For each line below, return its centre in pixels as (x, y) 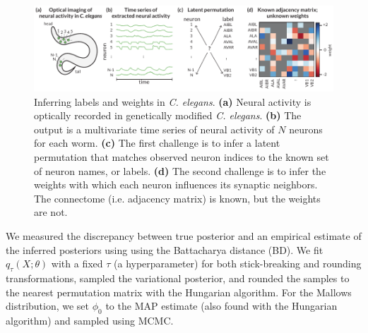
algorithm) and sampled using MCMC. (90, 320)
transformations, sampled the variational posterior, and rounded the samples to (178, 278)
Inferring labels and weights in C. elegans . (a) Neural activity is (173, 101)
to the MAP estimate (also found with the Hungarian (221, 306)
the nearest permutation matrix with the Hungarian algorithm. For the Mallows (179, 292)
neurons (306, 129)
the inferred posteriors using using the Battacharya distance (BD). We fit (165, 249)
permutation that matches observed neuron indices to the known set (182, 157)
